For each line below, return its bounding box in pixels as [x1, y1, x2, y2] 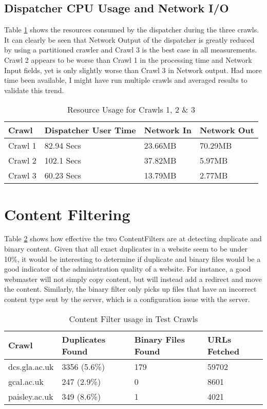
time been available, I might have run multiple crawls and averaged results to [4, 75, 247, 85]
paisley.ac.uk [8, 390, 53, 402]
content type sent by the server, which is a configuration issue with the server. [4, 294, 250, 305]
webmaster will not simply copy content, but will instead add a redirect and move [4, 273, 262, 284]
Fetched [207, 345, 240, 357]
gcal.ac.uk [8, 375, 44, 387]
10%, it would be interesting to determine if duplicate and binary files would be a [4, 253, 261, 264]
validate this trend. [4, 84, 64, 95]
